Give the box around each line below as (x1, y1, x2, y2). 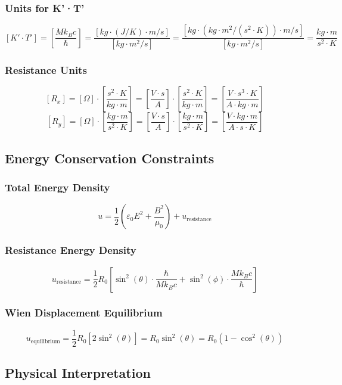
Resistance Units (5, 63, 87, 77)
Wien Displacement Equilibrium (5, 305, 163, 320)
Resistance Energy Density (5, 243, 136, 257)
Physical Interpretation (5, 364, 151, 382)
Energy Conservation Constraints (5, 148, 214, 167)
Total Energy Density (5, 180, 110, 195)
